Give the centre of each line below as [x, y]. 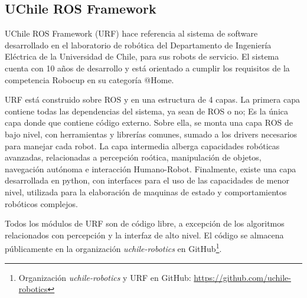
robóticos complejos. [41, 203]
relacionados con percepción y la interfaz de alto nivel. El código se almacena [144, 235]
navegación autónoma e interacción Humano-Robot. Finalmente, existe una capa [151, 168]
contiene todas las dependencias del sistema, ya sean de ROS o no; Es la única [146, 111]
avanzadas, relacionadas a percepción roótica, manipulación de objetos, [133, 157]
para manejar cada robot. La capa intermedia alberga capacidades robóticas [142, 145]
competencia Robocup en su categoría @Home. [89, 79]
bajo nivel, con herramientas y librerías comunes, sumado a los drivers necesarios [151, 134]
